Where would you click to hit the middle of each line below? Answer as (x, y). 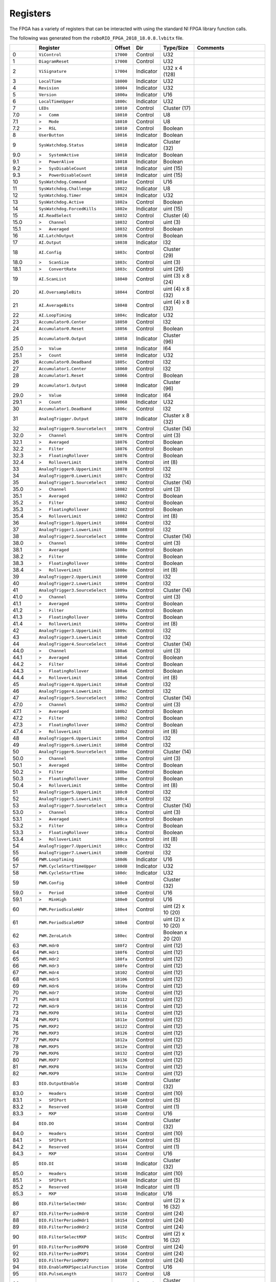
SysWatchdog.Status (61, 145)
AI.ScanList (52, 279)
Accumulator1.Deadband (65, 408)
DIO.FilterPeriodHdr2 (64, 1227)
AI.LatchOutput (56, 236)
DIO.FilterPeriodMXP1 (64, 1254)
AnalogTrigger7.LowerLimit (70, 853)
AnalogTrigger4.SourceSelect (73, 644)
